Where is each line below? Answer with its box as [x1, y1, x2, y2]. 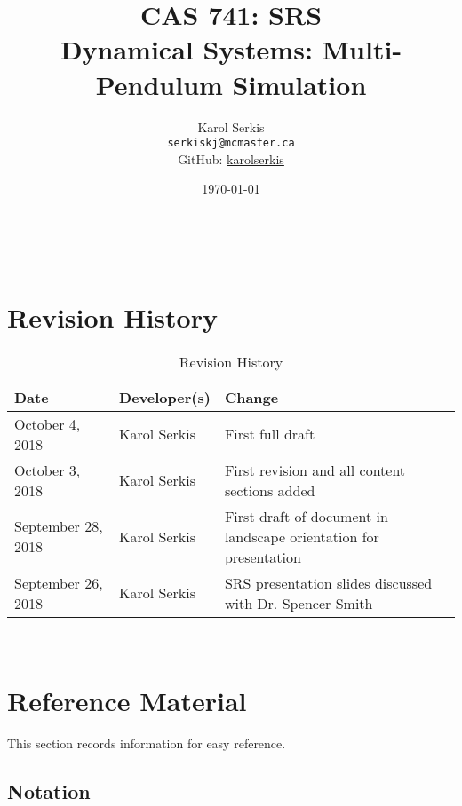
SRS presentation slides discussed [224, 572, 433, 593]
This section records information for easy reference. [7, 734, 286, 753]
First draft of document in [224, 505, 388, 526]
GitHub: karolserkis [178, 149, 284, 168]
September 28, [14, 516, 103, 537]
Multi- [322, 31, 402, 67]
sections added [224, 479, 315, 501]
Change [224, 386, 279, 407]
